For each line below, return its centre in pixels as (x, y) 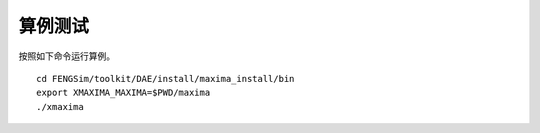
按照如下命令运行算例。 (66, 56)
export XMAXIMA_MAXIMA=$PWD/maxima (123, 93)
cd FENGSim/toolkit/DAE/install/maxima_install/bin (165, 78)
